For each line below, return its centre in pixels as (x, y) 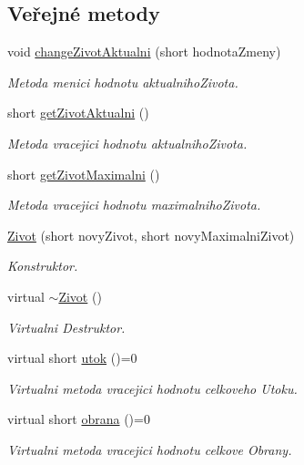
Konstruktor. (43, 266)
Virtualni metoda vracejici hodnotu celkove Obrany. (150, 449)
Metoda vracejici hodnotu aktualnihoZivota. (127, 143)
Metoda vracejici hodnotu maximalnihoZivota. (134, 205)
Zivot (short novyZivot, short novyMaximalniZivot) (151, 235)
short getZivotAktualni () (78, 113)
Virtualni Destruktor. (66, 327)
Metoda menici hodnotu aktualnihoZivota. (123, 82)
